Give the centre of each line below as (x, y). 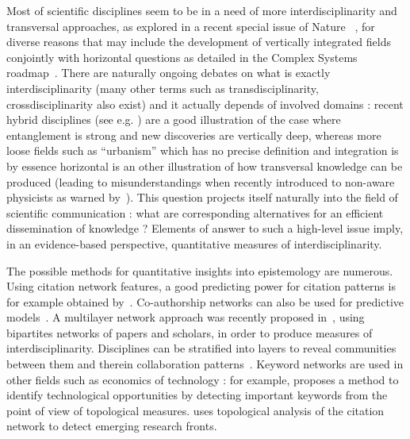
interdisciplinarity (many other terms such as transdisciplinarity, (163, 88)
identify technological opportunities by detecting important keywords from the (197, 395)
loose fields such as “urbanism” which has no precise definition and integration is (203, 150)
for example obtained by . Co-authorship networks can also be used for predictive (205, 301)
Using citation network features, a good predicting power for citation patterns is (201, 286)
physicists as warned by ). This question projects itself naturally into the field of (202, 197)
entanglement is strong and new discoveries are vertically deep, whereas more (194, 135)
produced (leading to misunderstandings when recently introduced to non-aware (201, 181)
